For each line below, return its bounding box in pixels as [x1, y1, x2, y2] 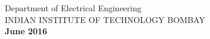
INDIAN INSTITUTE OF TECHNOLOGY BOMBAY [5, 13, 205, 25]
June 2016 [5, 25, 48, 37]
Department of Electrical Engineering [5, 2, 141, 14]
